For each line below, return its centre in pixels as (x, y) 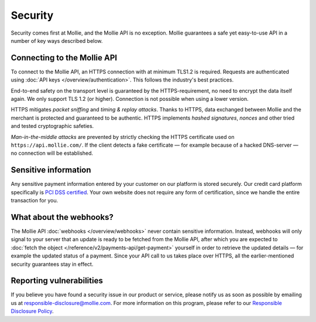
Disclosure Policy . (32, 311)
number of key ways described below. (57, 40)
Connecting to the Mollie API (64, 58)
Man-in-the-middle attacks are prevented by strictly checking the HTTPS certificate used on (123, 137)
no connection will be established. (52, 153)
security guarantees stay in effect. (52, 264)
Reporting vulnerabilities (57, 281)
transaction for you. (35, 201)
